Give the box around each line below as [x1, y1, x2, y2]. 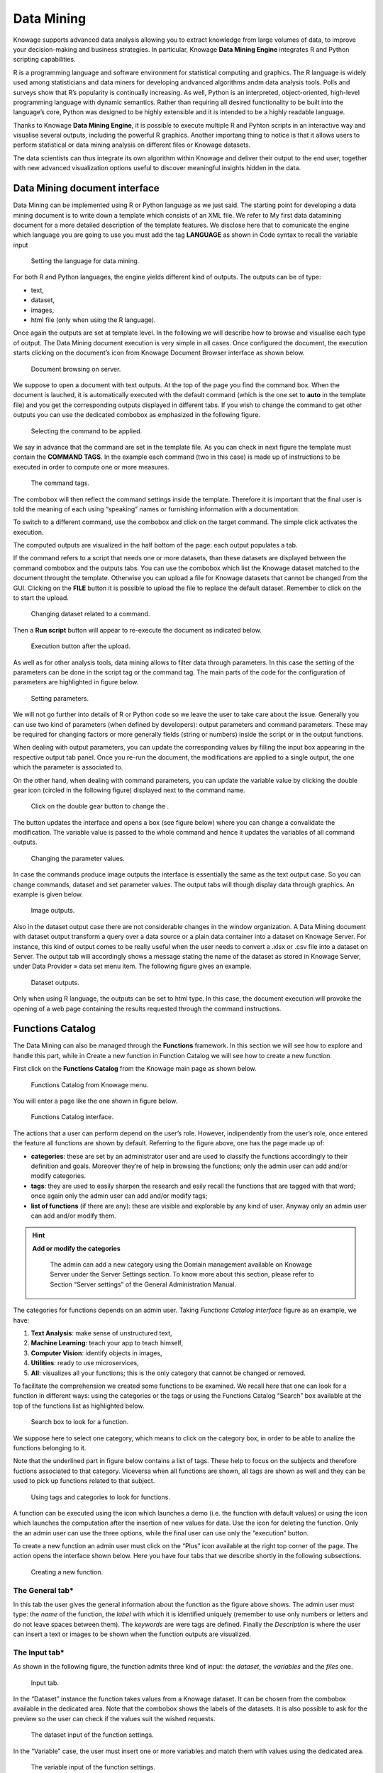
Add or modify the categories [32, 1244, 121, 1252]
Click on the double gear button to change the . [30, 802, 170, 811]
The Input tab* [13, 1647, 65, 1657]
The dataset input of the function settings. [30, 1730, 154, 1739]
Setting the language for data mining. [30, 257, 140, 265]
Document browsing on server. [30, 365, 121, 373]
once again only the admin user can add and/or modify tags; [30, 1191, 208, 1200]
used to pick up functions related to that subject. [13, 1477, 155, 1485]
